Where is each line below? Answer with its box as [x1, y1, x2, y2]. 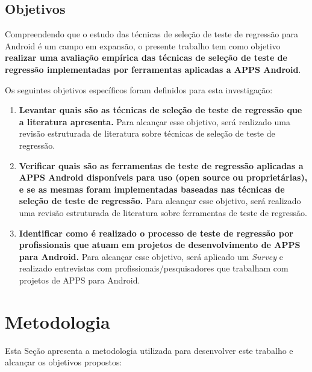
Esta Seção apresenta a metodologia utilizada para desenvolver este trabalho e [5, 344, 293, 356]
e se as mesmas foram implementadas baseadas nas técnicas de [19, 182, 285, 195]
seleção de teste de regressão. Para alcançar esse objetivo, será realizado [19, 194, 301, 207]
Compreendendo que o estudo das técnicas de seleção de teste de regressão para [5, 28, 299, 40]
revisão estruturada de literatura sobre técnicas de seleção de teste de [19, 127, 275, 140]
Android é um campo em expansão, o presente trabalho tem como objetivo [5, 39, 281, 52]
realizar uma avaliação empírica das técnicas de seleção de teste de [5, 51, 287, 64]
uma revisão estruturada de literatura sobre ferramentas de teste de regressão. [19, 206, 307, 219]
